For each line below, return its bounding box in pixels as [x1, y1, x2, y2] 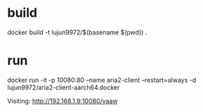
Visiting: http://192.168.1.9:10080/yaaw [7, 97, 118, 105]
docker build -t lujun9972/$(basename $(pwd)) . [7, 28, 148, 36]
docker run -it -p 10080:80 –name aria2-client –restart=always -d [7, 76, 197, 84]
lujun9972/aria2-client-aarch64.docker [7, 83, 120, 92]
